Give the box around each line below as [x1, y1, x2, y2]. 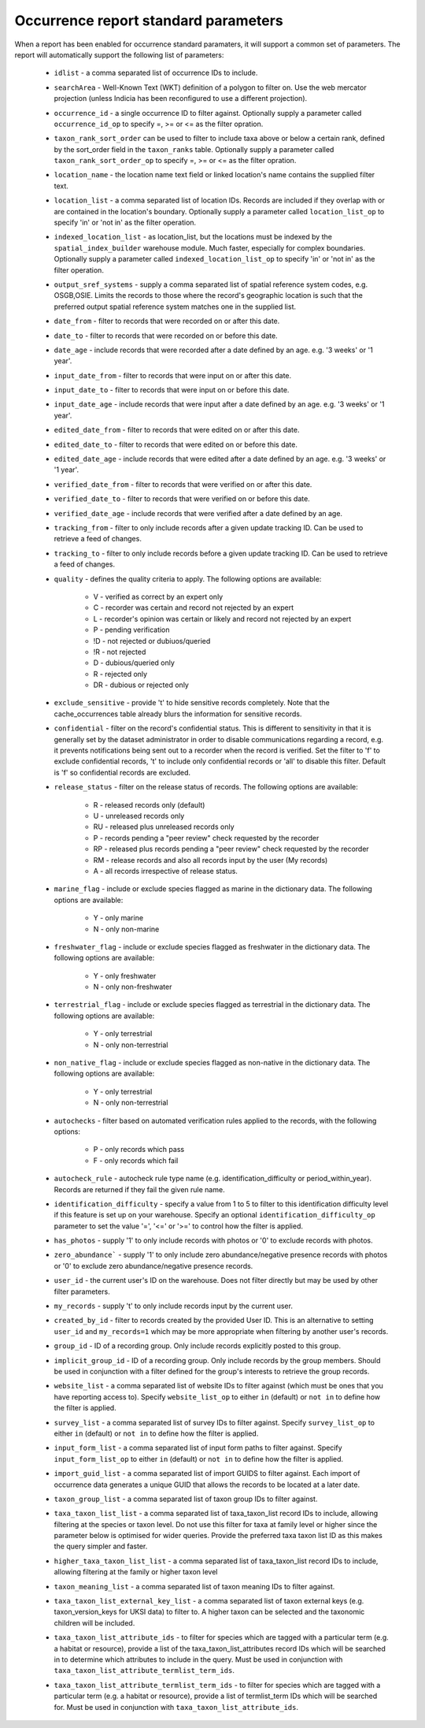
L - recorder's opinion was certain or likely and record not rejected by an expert [93, 614, 352, 623]
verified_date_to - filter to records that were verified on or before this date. [54, 494, 310, 504]
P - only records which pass [93, 1145, 185, 1154]
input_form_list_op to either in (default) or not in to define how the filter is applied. [54, 1454, 344, 1463]
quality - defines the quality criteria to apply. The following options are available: [54, 574, 322, 583]
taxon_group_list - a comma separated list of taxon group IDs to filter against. [54, 1494, 318, 1503]
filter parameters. [54, 1287, 110, 1296]
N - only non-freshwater [93, 982, 172, 992]
